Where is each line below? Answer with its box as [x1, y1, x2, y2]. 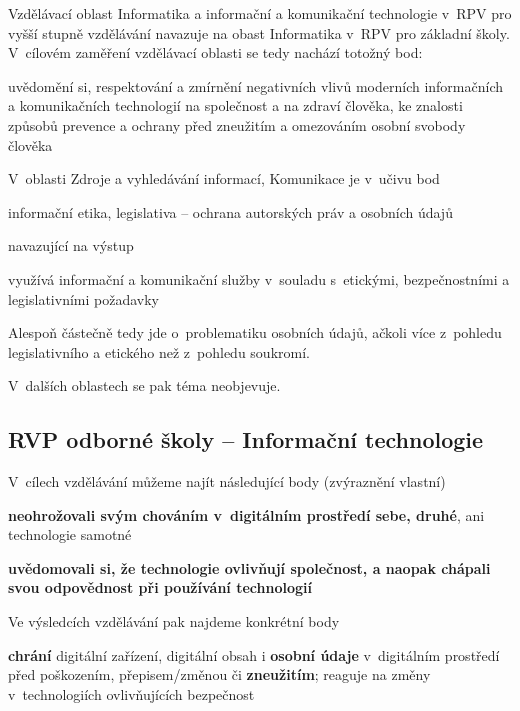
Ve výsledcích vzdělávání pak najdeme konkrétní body [8, 611, 340, 632]
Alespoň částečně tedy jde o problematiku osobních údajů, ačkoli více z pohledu [8, 322, 502, 343]
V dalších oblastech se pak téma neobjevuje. [8, 375, 281, 396]
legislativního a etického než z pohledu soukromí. [8, 341, 310, 362]
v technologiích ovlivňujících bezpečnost [8, 683, 255, 704]
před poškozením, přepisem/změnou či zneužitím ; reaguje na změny [8, 664, 431, 685]
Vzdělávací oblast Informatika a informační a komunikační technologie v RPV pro [8, 3, 512, 23]
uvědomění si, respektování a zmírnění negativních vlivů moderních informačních [8, 75, 504, 96]
